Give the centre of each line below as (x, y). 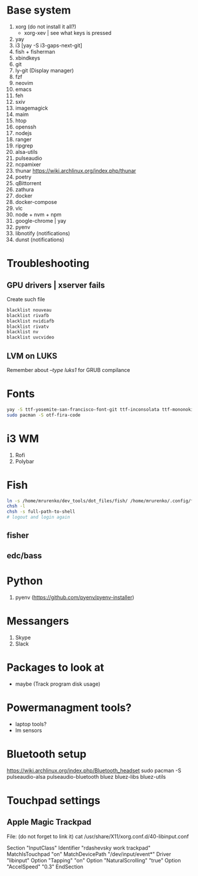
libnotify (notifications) (43, 233)
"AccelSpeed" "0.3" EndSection (45, 867)
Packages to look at (56, 667)
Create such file (26, 299)
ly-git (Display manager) (44, 70)
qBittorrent (28, 183)
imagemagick (31, 108)
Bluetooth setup (47, 754)
